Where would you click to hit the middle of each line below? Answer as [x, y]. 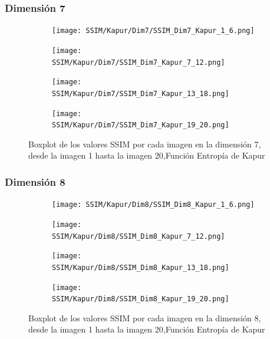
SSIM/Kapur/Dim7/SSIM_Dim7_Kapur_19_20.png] [141, 125]
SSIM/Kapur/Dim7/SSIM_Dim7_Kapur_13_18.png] [141, 93]
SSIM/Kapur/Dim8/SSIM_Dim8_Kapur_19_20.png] [141, 299]
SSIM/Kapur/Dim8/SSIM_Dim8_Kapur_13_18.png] [141, 267]
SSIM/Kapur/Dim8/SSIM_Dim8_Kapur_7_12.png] [139, 236]
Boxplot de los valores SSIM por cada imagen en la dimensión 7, [145, 144]
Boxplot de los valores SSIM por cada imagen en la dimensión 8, [145, 317]
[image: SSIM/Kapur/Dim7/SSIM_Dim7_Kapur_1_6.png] [153, 31]
